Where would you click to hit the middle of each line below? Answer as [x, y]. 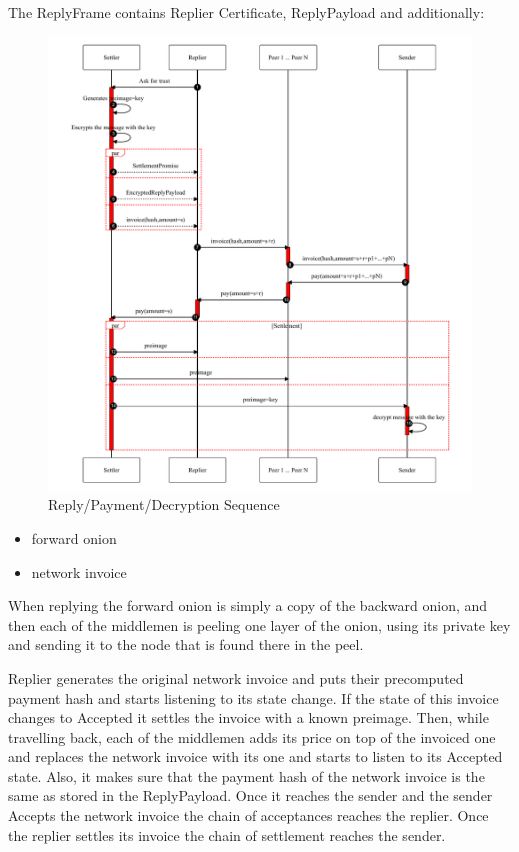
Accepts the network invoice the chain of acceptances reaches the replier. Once [248, 815]
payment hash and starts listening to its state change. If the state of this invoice [253, 697]
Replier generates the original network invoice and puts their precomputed [236, 677]
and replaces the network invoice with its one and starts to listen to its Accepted [255, 756]
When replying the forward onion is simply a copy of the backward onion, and [248, 605]
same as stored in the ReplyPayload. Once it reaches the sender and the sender [250, 795]
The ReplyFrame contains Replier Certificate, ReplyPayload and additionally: [246, 12]
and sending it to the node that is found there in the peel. [186, 644]
